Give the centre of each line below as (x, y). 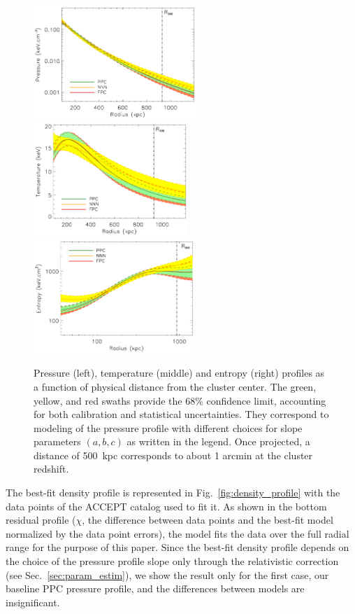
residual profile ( (41, 520)
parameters (57, 441)
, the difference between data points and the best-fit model (208, 520)
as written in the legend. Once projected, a (218, 441)
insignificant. (33, 602)
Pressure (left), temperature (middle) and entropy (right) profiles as (179, 373)
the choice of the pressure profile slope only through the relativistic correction (172, 561)
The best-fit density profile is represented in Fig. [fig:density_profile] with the (173, 493)
